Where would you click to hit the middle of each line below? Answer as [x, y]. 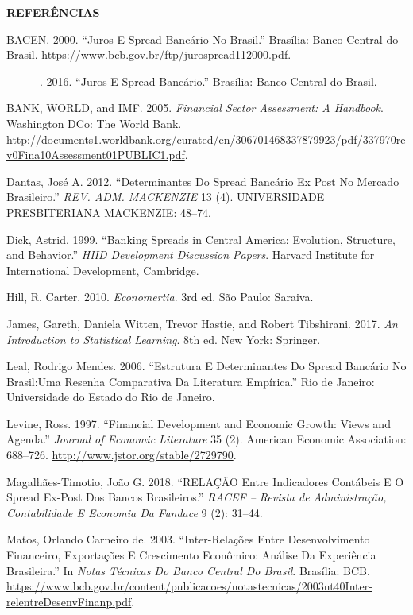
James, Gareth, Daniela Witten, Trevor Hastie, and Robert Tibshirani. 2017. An [202, 323]
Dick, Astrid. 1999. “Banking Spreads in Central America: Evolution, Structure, [201, 239]
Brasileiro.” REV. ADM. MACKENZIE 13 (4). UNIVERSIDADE [166, 197]
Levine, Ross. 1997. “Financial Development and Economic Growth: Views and [199, 423]
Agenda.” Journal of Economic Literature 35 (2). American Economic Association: [206, 439]
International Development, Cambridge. [103, 270]
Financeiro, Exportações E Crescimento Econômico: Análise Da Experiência [191, 555]
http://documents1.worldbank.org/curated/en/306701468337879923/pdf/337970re [206, 139]
